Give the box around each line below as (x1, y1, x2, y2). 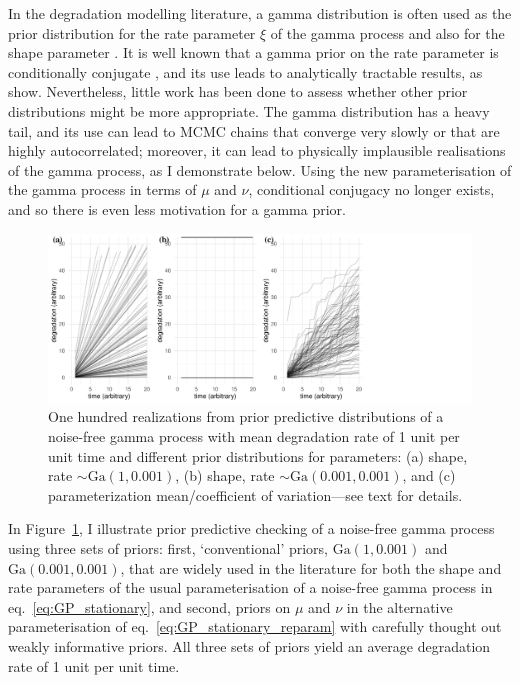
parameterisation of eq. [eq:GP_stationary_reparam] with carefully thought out (8, 616, 502, 637)
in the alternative (346, 596, 453, 617)
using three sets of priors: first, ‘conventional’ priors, (8, 538, 328, 559)
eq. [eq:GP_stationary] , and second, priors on (8, 596, 291, 617)
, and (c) (402, 465, 456, 486)
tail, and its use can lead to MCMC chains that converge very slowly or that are (8, 120, 500, 141)
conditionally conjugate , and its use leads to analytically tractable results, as (8, 61, 483, 82)
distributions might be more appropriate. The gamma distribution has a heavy (8, 100, 490, 121)
